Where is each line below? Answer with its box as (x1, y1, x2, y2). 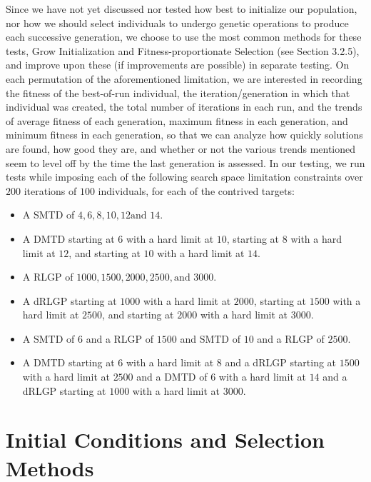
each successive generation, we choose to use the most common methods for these (6, 29, 362, 44)
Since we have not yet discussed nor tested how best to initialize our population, (6, 1, 357, 16)
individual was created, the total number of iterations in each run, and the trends (6, 99, 362, 114)
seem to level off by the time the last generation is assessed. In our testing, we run (6, 155, 365, 170)
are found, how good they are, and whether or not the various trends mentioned (6, 141, 356, 156)
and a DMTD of (136, 369, 208, 384)
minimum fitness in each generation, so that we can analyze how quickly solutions (6, 127, 363, 142)
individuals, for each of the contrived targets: (98, 183, 295, 198)
